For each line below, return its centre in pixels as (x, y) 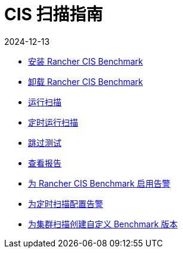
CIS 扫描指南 (54, 14)
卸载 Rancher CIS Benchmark (86, 81)
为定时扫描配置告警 (66, 203)
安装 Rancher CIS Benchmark (86, 61)
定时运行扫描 (53, 122)
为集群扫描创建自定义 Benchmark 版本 (103, 224)
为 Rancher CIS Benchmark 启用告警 (99, 183)
